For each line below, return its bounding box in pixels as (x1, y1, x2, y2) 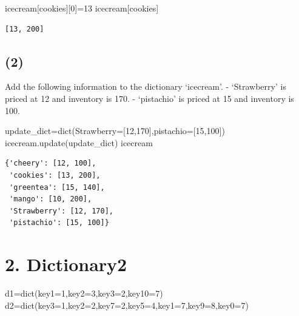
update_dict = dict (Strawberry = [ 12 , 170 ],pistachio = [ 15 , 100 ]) (5, 124, 225, 137)
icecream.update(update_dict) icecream (5, 136, 153, 149)
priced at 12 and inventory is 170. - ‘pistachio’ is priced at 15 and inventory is (5, 92, 294, 104)
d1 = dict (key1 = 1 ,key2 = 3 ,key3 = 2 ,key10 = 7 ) (5, 287, 163, 300)
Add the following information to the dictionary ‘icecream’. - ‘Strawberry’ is (5, 80, 286, 93)
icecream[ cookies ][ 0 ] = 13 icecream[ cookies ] (5, 2, 159, 14)
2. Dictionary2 (5, 252, 127, 277)
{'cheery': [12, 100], (5, 159, 96, 168)
